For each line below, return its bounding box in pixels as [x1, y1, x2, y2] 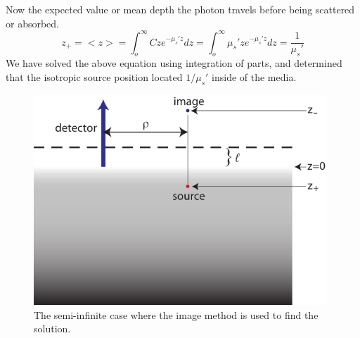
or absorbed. [6, 15, 60, 30]
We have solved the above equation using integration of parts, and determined [6, 56, 342, 70]
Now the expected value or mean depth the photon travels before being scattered [6, 2, 355, 16]
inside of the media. [212, 70, 297, 84]
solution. [34, 321, 71, 336]
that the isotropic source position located [6, 70, 183, 84]
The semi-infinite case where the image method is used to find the [34, 307, 319, 322]
